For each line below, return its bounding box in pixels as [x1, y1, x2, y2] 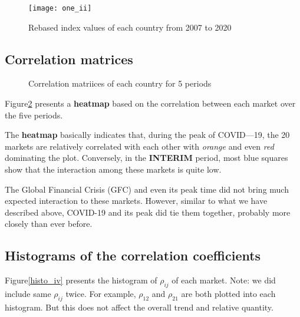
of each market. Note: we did [172, 274, 276, 286]
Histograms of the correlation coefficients [5, 246, 261, 265]
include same [5, 287, 51, 299]
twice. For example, [65, 287, 136, 299]
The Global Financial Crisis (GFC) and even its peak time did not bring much [5, 183, 289, 195]
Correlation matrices [5, 49, 133, 68]
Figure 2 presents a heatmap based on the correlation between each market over [5, 97, 296, 110]
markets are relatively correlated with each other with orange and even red [5, 140, 274, 152]
